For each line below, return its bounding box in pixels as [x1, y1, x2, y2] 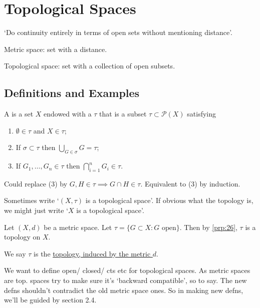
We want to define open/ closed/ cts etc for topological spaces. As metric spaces [4, 265, 250, 275]
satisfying [187, 108, 216, 119]
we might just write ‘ [4, 205, 69, 215]
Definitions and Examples [4, 85, 140, 100]
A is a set [4, 108, 34, 119]
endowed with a [43, 108, 92, 119]
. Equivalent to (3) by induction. [140, 178, 240, 188]
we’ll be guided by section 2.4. [4, 294, 97, 305]
